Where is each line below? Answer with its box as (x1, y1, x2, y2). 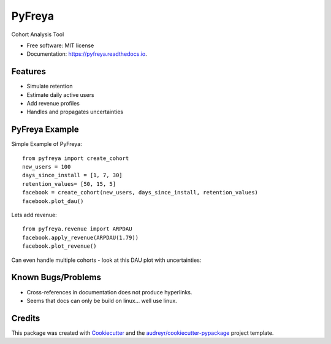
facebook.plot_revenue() (22, 243, 97, 250)
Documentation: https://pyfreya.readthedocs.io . (26, 50, 147, 58)
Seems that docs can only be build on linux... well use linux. (26, 297, 177, 304)
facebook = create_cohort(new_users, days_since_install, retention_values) (22, 189, 259, 196)
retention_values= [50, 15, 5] (22, 180, 116, 187)
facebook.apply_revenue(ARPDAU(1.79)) (22, 234, 139, 241)
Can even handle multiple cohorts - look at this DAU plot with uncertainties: (11, 256, 202, 264)
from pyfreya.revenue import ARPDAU (22, 226, 132, 232)
